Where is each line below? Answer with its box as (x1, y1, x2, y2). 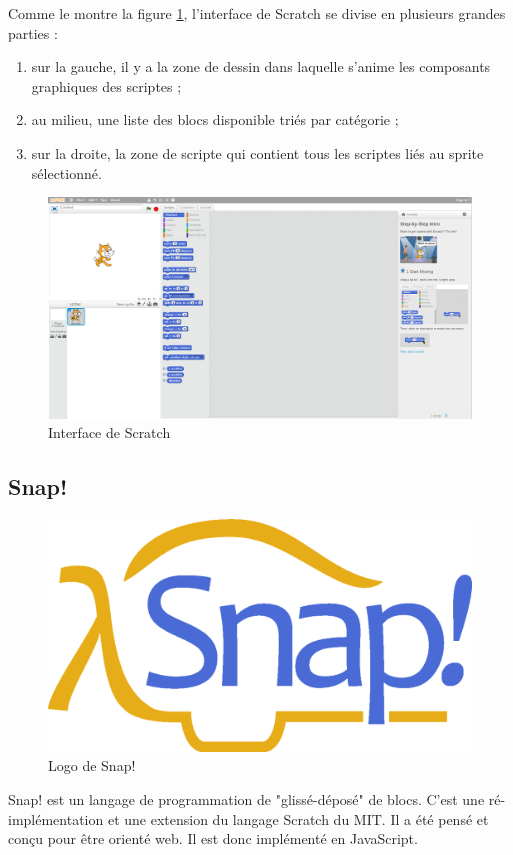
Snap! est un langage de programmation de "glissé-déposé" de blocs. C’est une (8, 788, 485, 809)
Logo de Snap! (48, 755, 136, 776)
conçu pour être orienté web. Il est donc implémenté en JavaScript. (8, 828, 418, 849)
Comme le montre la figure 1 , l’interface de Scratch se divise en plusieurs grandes (8, 3, 506, 23)
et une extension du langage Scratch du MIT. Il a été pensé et (107, 808, 489, 829)
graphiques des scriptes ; (31, 75, 182, 96)
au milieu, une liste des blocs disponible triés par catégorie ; (31, 109, 399, 130)
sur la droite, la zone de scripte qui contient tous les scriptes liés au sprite (31, 142, 484, 163)
